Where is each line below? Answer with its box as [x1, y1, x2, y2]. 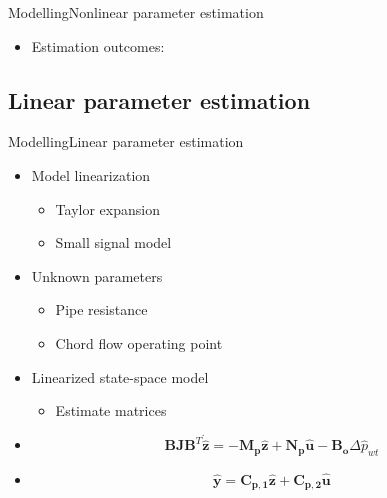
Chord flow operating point [55, 332, 223, 353]
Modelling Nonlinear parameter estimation [8, 2, 264, 22]
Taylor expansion [55, 198, 160, 219]
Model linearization [31, 164, 151, 185]
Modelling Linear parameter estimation [8, 131, 244, 152]
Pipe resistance [55, 299, 148, 320]
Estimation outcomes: [31, 35, 165, 56]
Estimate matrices [55, 400, 167, 421]
